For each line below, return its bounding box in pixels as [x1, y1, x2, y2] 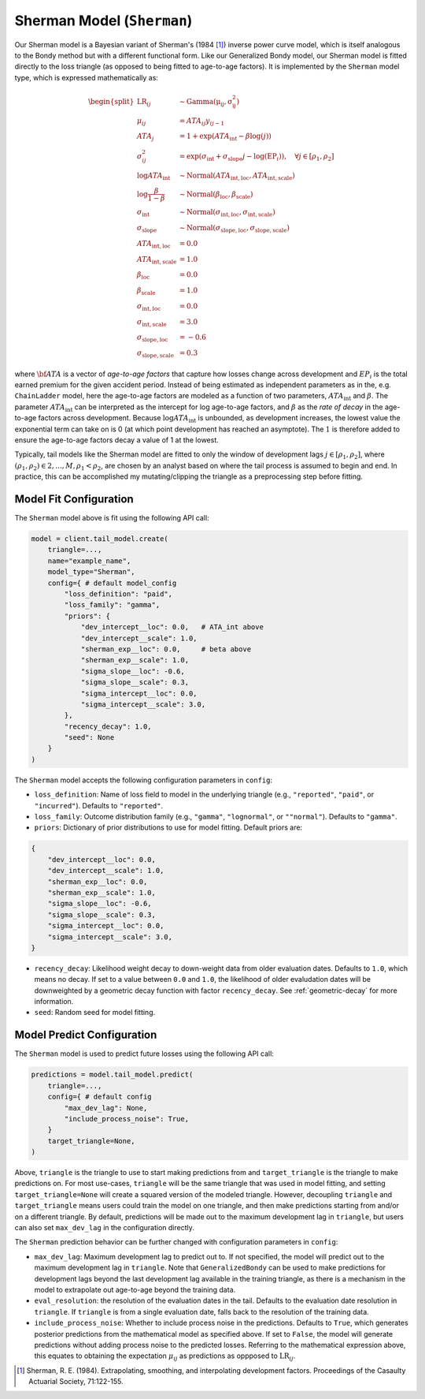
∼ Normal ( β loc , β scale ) [179, 189, 253, 200]
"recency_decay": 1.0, [64, 722, 153, 731]
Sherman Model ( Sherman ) [14, 12, 193, 29]
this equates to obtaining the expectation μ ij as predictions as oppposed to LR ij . [34, 1351, 296, 1363]
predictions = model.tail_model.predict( [31, 1070, 194, 1080]
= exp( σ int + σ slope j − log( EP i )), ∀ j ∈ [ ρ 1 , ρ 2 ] [179, 151, 334, 162]
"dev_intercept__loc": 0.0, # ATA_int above [80, 623, 264, 632]
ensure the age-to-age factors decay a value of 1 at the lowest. [14, 435, 220, 445]
